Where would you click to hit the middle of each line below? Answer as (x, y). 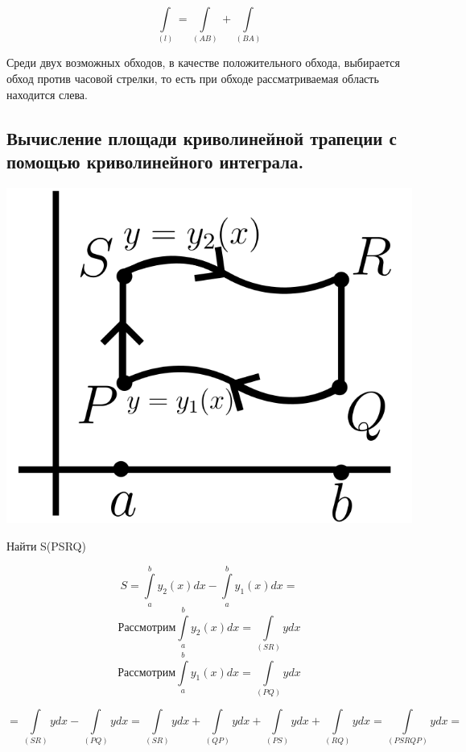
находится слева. (47, 94)
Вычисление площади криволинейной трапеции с (202, 137)
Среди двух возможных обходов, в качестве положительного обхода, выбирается (203, 62)
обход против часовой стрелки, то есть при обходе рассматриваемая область (193, 78)
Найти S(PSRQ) (46, 545)
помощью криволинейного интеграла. (155, 161)
